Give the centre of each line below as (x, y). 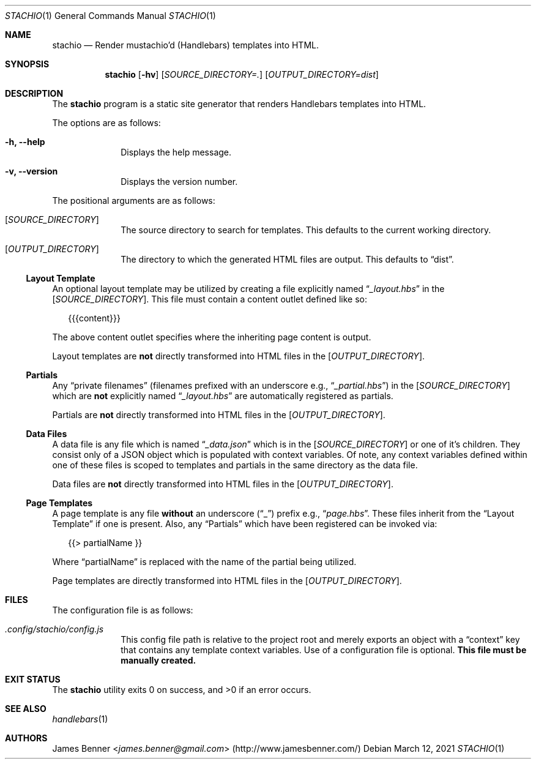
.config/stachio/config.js (54, 629)
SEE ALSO (26, 709)
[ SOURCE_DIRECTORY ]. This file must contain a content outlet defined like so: (210, 299)
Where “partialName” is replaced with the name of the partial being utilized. (204, 562)
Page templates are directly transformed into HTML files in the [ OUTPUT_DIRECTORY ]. (227, 581)
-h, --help (25, 142)
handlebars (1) (80, 719)
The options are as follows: (106, 123)
